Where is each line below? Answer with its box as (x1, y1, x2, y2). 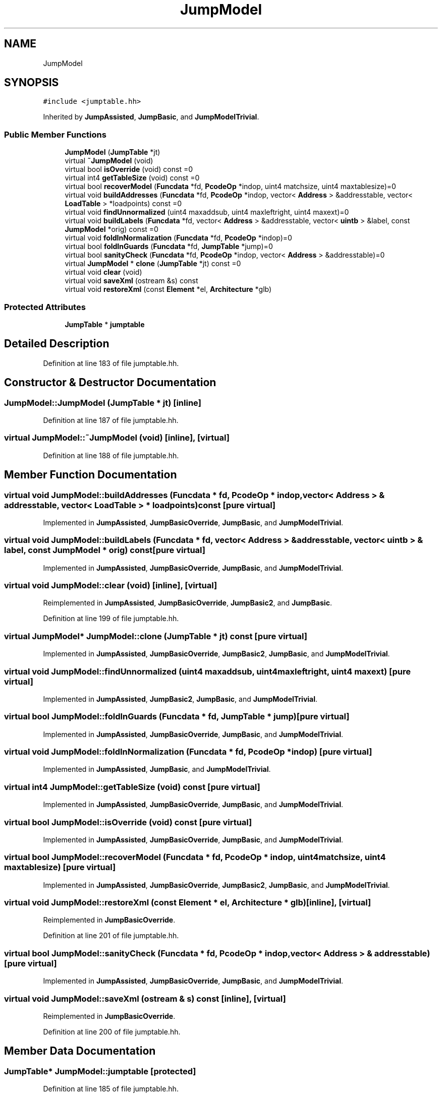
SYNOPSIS (4, 76, 59, 89)
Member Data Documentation (4, 1045, 156, 1058)
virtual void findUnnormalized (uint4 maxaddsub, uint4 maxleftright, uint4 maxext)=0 (65, 208, 349, 217)
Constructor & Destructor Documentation (4, 376, 216, 389)
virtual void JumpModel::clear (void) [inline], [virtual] (4, 580, 217, 591)
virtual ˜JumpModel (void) (65, 156, 153, 165)
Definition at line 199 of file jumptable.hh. (43, 614, 179, 623)
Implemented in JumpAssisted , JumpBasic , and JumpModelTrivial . (43, 765, 271, 774)
